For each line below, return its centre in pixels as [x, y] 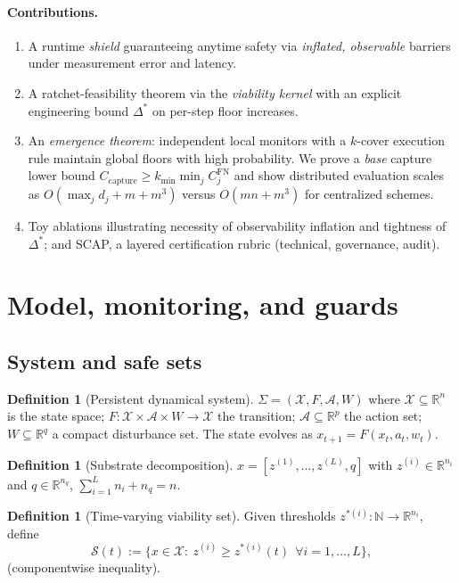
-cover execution [401, 140]
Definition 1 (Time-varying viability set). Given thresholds [172, 516]
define [23, 533]
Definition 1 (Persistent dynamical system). [131, 398]
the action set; [383, 416]
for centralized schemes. [369, 194]
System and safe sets [105, 361]
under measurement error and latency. [132, 63]
